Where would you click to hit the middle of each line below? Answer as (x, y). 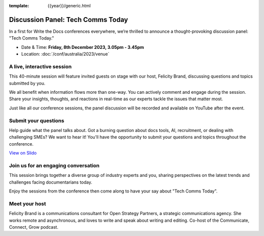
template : (19, 6)
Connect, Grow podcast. (34, 227)
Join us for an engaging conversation (54, 165)
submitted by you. (27, 83)
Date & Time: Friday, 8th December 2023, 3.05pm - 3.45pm (83, 47)
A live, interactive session (40, 66)
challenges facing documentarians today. (51, 182)
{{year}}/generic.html (69, 6)
